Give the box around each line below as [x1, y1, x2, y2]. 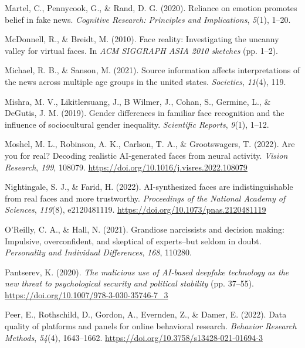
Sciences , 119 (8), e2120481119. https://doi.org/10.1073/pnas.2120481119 [5, 203, 266, 216]
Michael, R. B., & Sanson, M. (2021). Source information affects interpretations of [5, 64, 300, 76]
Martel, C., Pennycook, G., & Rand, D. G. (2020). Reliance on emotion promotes [5, 2, 297, 13]
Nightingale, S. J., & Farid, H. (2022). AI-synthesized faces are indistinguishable [5, 180, 293, 193]
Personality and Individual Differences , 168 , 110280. [5, 246, 192, 258]
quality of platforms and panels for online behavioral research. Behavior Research [5, 320, 297, 332]
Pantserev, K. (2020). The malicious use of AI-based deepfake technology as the [5, 265, 289, 278]
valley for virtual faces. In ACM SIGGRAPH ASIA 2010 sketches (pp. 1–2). [5, 44, 278, 56]
